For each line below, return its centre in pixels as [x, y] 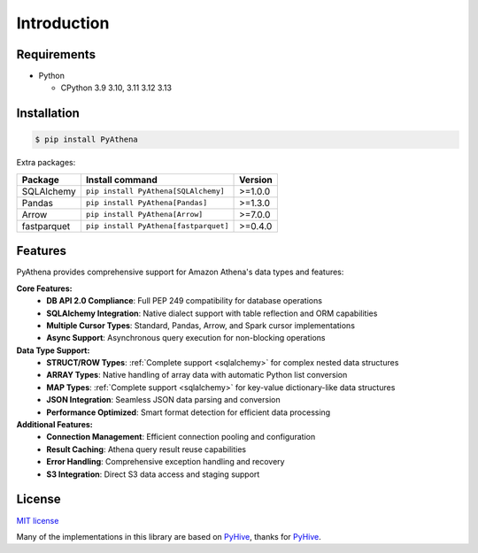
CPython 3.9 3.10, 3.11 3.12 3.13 [116, 88]
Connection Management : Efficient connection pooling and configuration [181, 437]
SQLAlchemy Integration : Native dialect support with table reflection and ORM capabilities [212, 313]
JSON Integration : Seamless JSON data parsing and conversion [163, 400]
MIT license [38, 520]
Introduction [63, 23]
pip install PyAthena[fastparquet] [157, 226]
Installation [48, 114]
